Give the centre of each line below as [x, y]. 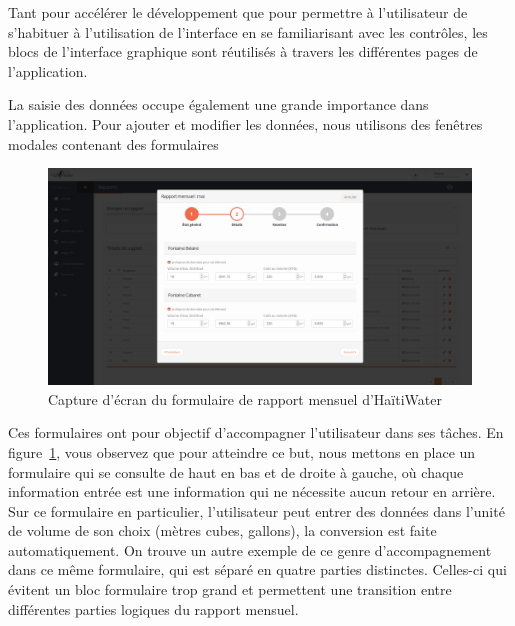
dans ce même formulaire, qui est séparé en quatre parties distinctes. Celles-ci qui [257, 569]
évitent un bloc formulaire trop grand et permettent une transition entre [230, 589]
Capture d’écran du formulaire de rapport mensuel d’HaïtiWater [245, 398]
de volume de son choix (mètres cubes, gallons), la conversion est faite [222, 530]
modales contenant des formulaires [113, 143]
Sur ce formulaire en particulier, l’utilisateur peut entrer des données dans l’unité [256, 510]
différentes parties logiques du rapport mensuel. [153, 608]
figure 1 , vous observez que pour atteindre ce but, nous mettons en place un [242, 451]
